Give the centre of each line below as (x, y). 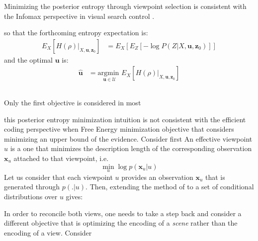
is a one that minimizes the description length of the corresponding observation (131, 148)
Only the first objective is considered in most (73, 103)
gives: (74, 197)
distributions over (31, 197)
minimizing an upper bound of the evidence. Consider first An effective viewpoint (128, 138)
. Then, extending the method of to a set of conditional (170, 187)
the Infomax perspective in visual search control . (79, 16)
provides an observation (157, 177)
